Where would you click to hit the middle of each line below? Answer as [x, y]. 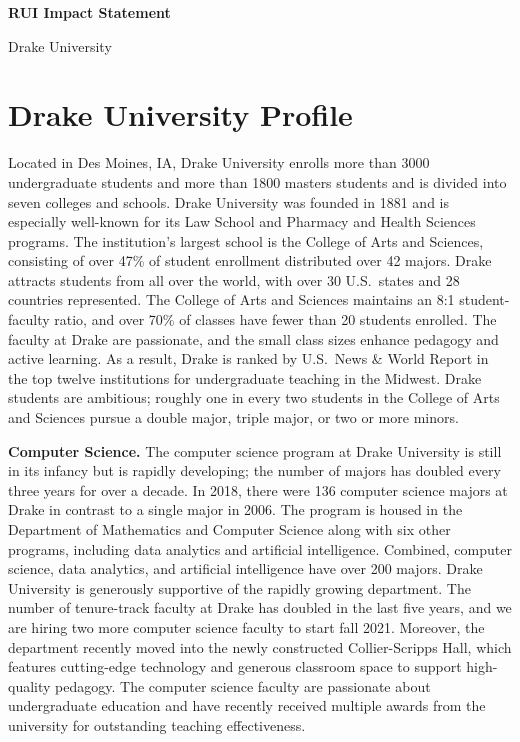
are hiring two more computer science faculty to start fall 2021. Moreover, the [246, 626]
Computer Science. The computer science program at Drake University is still [255, 450]
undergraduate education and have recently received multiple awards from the [247, 705]
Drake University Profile [180, 114]
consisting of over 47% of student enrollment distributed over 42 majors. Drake [250, 260]
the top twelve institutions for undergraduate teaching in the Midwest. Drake [245, 377]
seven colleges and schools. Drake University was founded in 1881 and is [228, 201]
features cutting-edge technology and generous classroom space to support [235, 666]
